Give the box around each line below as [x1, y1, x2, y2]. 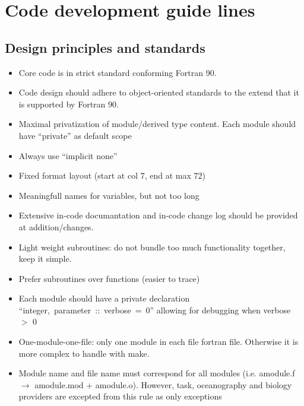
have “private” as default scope [18, 129, 132, 141]
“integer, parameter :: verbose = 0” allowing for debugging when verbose [18, 303, 291, 316]
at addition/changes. [18, 220, 94, 233]
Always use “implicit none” [18, 149, 118, 161]
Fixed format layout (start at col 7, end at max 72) [18, 169, 205, 182]
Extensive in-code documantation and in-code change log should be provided [18, 209, 298, 221]
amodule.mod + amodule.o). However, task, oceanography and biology [34, 378, 292, 391]
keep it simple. [18, 252, 72, 265]
